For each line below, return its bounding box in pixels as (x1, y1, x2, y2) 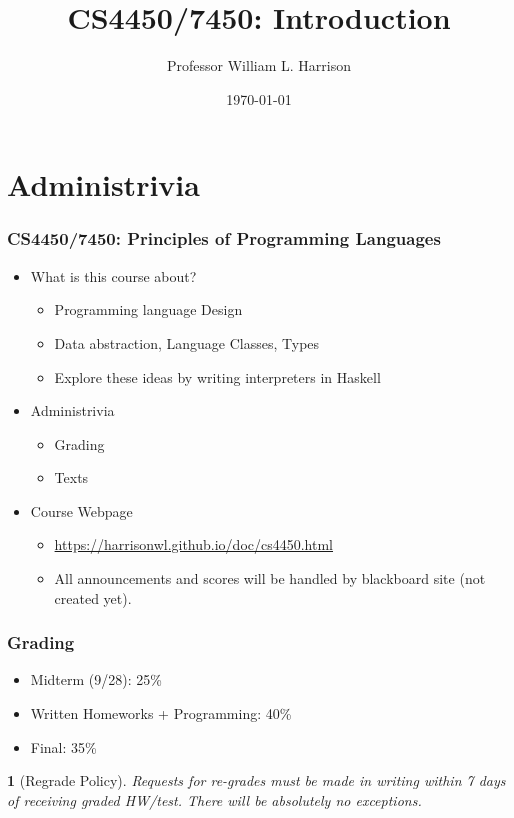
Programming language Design (54, 299, 243, 320)
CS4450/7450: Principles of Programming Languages (7, 226, 441, 251)
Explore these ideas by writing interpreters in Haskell (54, 366, 381, 387)
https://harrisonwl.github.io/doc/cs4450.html (54, 534, 334, 555)
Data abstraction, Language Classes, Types (54, 332, 320, 353)
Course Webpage (30, 500, 133, 521)
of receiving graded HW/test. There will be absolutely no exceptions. (7, 789, 422, 810)
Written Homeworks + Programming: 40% (30, 703, 292, 724)
